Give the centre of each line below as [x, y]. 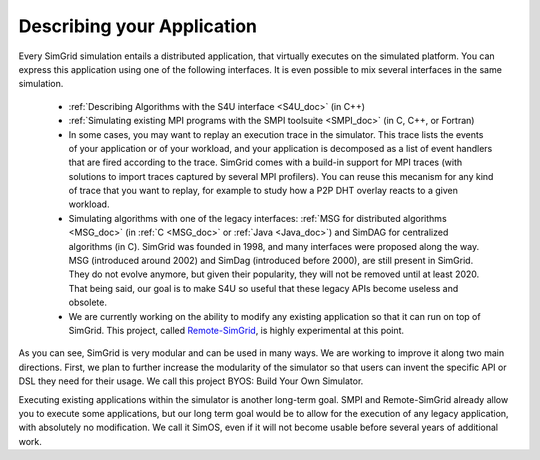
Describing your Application [137, 26]
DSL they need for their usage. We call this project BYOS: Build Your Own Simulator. [191, 381]
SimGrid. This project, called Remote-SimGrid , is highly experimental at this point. [236, 330]
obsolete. [87, 302]
